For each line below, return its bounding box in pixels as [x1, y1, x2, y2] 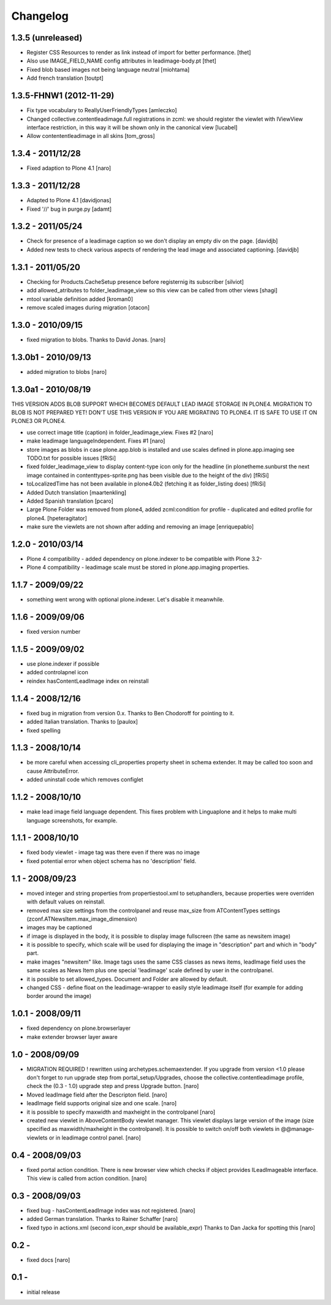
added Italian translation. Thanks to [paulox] [26, 718, 138, 726]
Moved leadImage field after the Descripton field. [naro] [26, 1091, 168, 1098]
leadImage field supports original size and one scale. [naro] [26, 1100, 177, 1107]
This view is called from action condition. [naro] [26, 1174, 147, 1182]
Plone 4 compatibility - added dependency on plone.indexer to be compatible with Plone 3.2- [26, 555, 263, 562]
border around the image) [26, 992, 92, 1000]
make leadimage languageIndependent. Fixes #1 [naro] [26, 437, 165, 444]
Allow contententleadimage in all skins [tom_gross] [26, 132, 156, 140]
